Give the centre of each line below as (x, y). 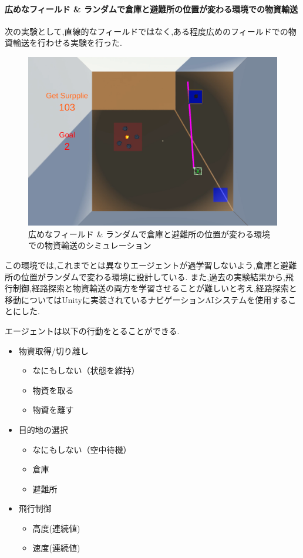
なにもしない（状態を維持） (86, 370)
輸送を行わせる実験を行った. (67, 43)
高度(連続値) (56, 528)
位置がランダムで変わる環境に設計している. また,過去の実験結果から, (153, 276)
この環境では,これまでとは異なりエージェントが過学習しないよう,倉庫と (143, 265)
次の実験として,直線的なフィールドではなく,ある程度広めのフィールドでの (147, 31)
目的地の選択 (43, 429)
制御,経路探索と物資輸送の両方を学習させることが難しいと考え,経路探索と (155, 288)
